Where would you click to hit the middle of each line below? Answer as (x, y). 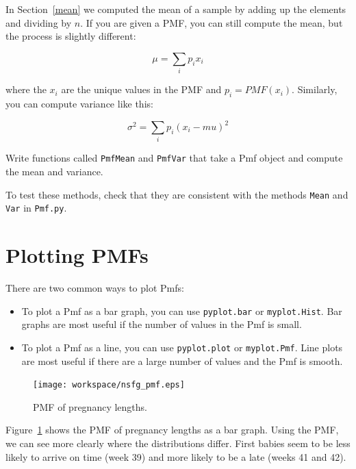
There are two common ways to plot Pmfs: (95, 288)
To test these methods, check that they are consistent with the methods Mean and (177, 194)
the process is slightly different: (71, 36)
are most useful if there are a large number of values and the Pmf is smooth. (182, 360)
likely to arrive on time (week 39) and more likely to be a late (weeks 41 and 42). (176, 456)
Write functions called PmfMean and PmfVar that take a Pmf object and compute (174, 158)
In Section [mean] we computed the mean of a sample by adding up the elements (176, 9)
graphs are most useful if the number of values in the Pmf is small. (162, 324)
